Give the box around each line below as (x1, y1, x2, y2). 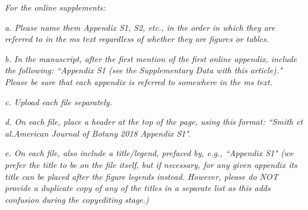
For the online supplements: (5, 1, 106, 13)
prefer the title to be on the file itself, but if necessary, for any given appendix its (5, 158, 297, 170)
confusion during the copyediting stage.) (5, 193, 149, 205)
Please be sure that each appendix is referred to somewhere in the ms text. (5, 75, 272, 88)
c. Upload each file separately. (5, 95, 112, 108)
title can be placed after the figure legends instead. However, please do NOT (5, 170, 278, 182)
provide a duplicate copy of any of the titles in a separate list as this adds (5, 182, 271, 194)
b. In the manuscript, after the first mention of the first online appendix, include (5, 52, 297, 64)
